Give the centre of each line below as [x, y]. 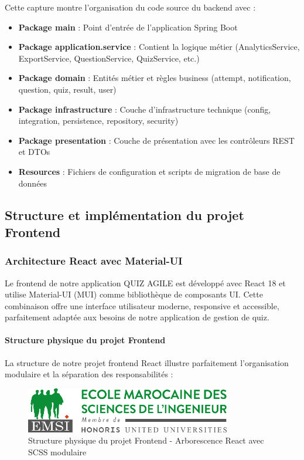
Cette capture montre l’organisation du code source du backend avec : [130, 7]
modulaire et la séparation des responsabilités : [89, 374]
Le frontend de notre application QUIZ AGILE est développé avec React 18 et [145, 283]
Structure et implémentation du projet [124, 214]
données [33, 183]
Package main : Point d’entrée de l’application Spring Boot [128, 27]
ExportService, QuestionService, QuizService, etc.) [109, 58]
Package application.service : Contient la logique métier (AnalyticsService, [159, 47]
